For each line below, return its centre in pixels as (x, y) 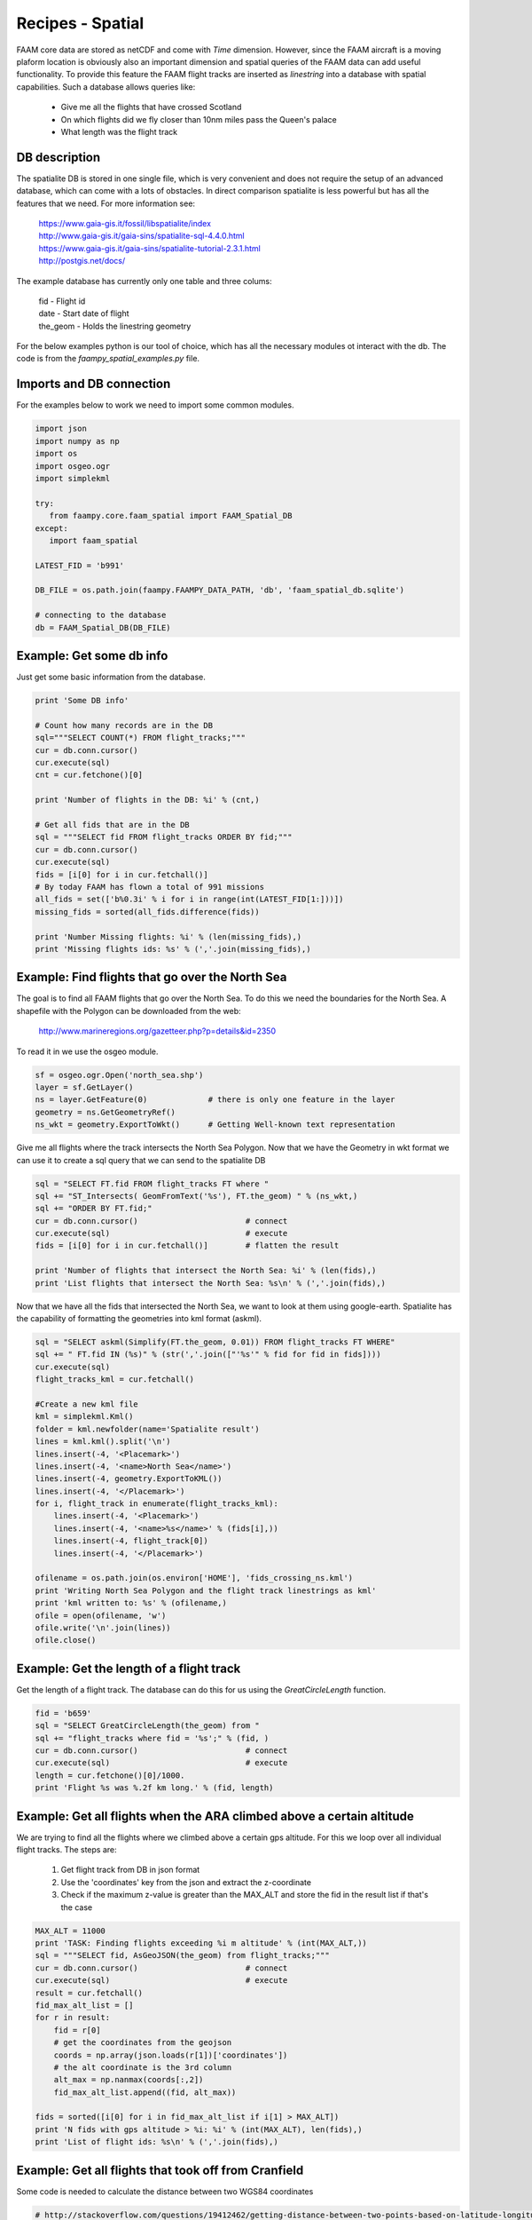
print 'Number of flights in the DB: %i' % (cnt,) (148, 800)
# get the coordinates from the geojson (143, 2043)
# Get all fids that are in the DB (112, 825)
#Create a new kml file (87, 1404)
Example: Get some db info (92, 656)
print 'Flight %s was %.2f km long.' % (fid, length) (154, 1788)
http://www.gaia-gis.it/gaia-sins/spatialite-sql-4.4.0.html (141, 236)
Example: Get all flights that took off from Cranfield (160, 2170)
